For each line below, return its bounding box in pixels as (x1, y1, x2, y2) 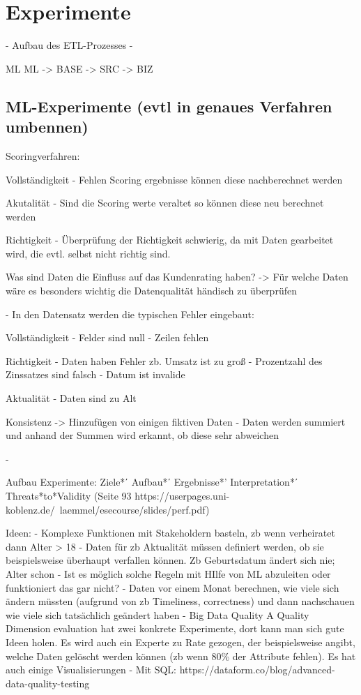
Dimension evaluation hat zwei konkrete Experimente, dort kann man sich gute (6, 621, 344, 636)
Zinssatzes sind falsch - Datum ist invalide (6, 367, 185, 382)
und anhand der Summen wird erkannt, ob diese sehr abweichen (6, 428, 279, 442)
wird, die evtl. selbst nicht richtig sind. (6, 246, 171, 260)
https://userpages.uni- (135, 488, 230, 502)
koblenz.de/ (6, 502, 55, 516)
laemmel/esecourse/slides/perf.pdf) (59, 502, 210, 516)
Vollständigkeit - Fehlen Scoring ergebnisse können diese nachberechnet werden (6, 172, 343, 186)
